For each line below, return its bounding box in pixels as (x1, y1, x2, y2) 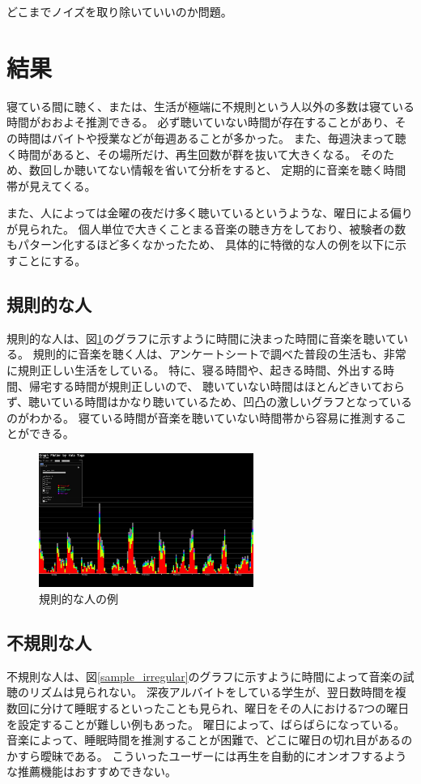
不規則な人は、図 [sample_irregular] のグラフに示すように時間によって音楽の (6, 667, 403, 684)
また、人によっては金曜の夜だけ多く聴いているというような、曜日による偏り (6, 204, 413, 221)
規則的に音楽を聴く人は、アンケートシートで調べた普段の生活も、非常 (32, 345, 406, 362)
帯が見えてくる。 (6, 177, 96, 194)
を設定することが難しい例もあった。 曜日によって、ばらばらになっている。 (6, 715, 406, 732)
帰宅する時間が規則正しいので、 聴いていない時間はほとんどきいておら (28, 377, 405, 394)
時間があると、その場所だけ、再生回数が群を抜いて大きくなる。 (17, 145, 357, 162)
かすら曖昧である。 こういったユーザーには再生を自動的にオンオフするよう (6, 747, 407, 764)
